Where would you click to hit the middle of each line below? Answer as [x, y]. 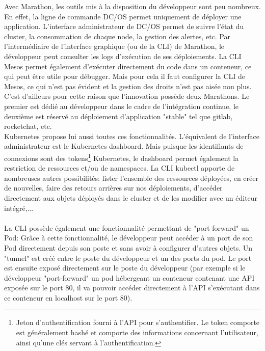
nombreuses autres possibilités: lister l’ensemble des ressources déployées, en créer [131, 178]
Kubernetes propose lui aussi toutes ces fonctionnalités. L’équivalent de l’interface [132, 136]
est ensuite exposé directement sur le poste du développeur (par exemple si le [125, 268]
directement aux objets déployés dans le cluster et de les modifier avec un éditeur [131, 197]
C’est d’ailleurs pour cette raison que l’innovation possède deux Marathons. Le [127, 96]
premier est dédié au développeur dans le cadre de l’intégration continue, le [122, 106]
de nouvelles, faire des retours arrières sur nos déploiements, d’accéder [113, 188]
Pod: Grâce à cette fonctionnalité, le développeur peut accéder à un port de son [129, 238]
